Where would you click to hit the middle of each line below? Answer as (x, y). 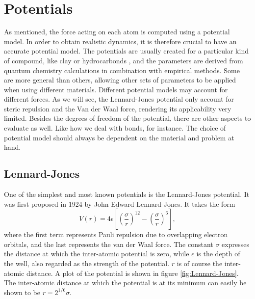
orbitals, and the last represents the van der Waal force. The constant (109, 244)
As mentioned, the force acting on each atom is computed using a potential (117, 32)
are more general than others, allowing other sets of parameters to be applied (120, 80)
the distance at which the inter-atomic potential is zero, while (97, 254)
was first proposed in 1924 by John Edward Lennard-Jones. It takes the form (120, 204)
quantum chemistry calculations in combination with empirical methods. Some (122, 70)
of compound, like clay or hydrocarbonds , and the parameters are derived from (124, 60)
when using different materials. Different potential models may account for (116, 89)
